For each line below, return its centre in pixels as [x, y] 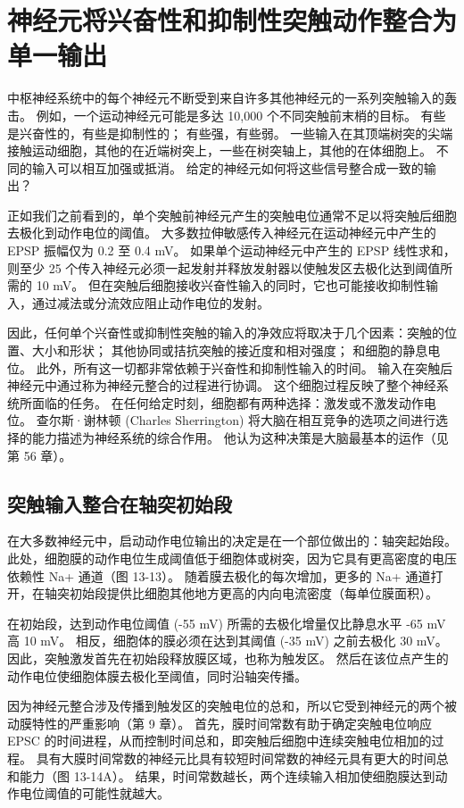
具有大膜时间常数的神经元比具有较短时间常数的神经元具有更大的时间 [236, 758]
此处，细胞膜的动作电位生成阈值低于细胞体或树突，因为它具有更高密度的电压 [232, 558]
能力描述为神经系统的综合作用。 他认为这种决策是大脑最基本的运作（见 [240, 437]
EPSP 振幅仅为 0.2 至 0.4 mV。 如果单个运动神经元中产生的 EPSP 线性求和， [232, 250]
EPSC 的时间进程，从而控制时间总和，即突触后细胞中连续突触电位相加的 [220, 741]
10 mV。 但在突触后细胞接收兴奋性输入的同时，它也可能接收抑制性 [231, 285]
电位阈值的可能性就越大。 [94, 793]
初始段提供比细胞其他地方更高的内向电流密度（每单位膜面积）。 [253, 593]
